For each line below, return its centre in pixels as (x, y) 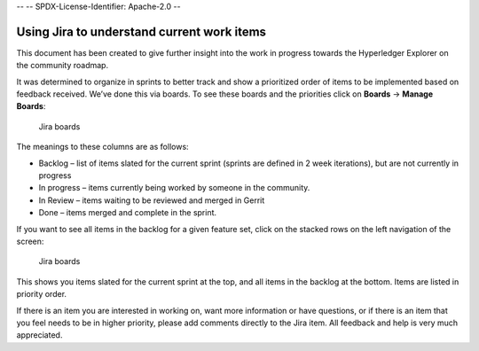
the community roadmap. (63, 66)
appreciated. (39, 335)
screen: (30, 241)
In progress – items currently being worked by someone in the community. (174, 188)
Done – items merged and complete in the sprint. (128, 213)
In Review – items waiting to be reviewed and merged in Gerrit (152, 200)
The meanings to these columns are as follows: (103, 147)
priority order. (41, 294)
